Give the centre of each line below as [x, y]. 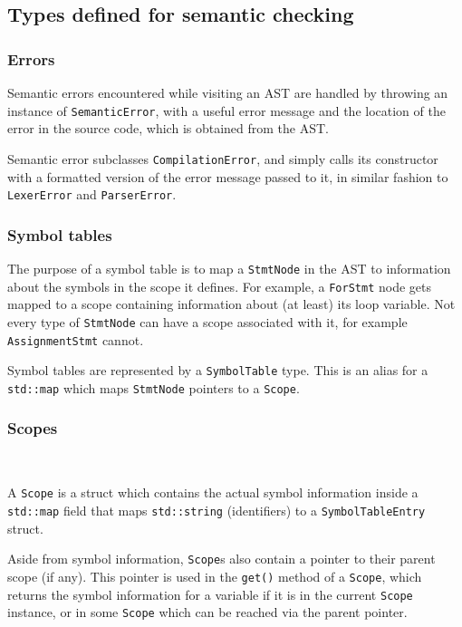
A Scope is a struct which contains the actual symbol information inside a [213, 492]
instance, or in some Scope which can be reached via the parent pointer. [207, 612]
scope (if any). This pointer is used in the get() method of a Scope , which [215, 576]
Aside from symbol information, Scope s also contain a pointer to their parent [221, 559]
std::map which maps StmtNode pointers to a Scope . [154, 387]
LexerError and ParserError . [92, 194]
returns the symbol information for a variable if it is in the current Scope [210, 594]
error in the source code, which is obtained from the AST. [168, 128]
